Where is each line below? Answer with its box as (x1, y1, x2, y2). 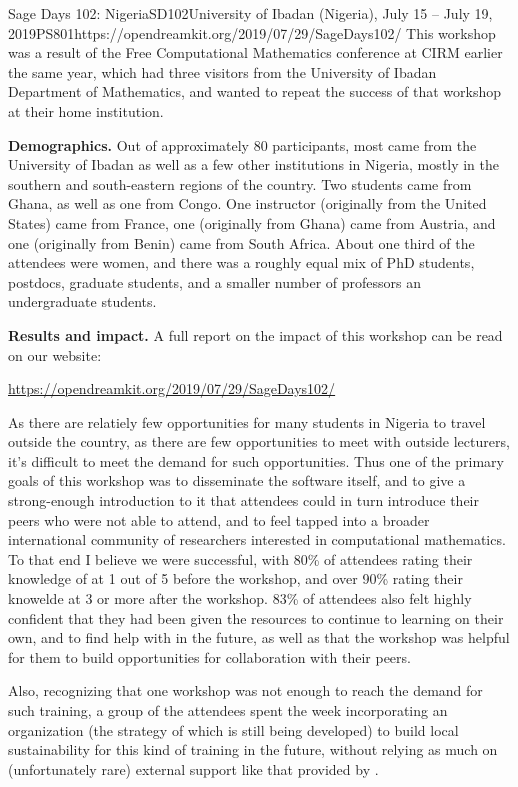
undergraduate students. (8, 291, 157, 312)
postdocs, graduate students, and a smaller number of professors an (8, 271, 422, 292)
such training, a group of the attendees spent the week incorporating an (8, 700, 448, 720)
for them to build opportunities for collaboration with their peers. (8, 646, 411, 667)
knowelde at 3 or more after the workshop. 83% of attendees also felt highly (8, 588, 472, 609)
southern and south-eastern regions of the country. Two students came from (8, 173, 472, 194)
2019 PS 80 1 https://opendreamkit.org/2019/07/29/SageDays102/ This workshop (8, 22, 496, 43)
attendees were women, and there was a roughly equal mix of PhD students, (8, 252, 475, 273)
